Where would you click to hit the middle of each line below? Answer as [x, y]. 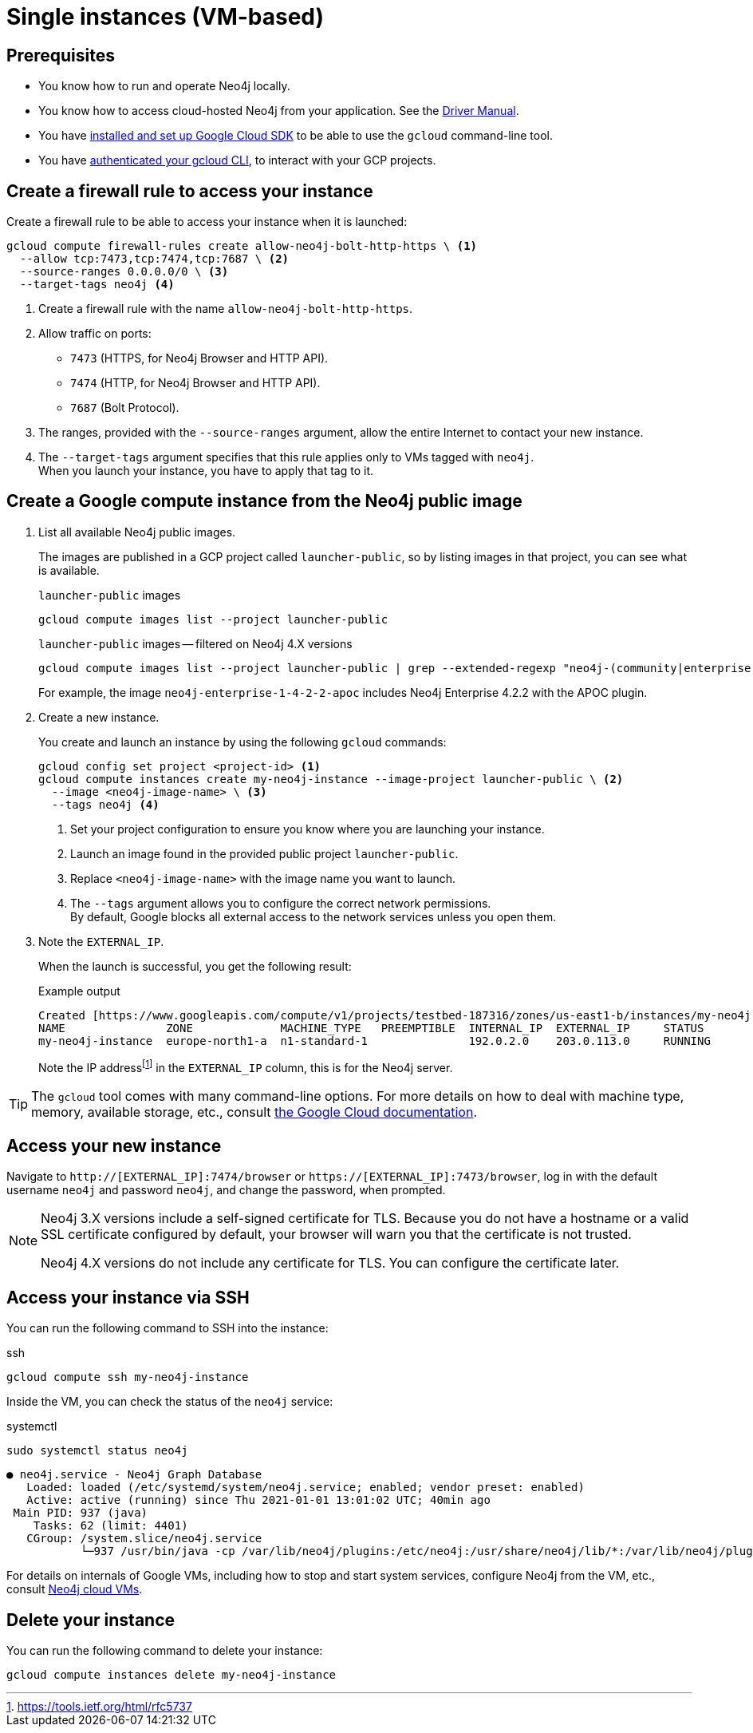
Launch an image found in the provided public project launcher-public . [264, 853]
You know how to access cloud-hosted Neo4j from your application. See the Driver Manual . [279, 111]
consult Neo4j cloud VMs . [75, 1589]
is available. [69, 570]
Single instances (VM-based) [166, 17]
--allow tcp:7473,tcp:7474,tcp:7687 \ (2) [154, 259]
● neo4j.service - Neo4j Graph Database [134, 1475]
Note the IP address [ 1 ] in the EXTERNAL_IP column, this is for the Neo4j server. [246, 1066]
